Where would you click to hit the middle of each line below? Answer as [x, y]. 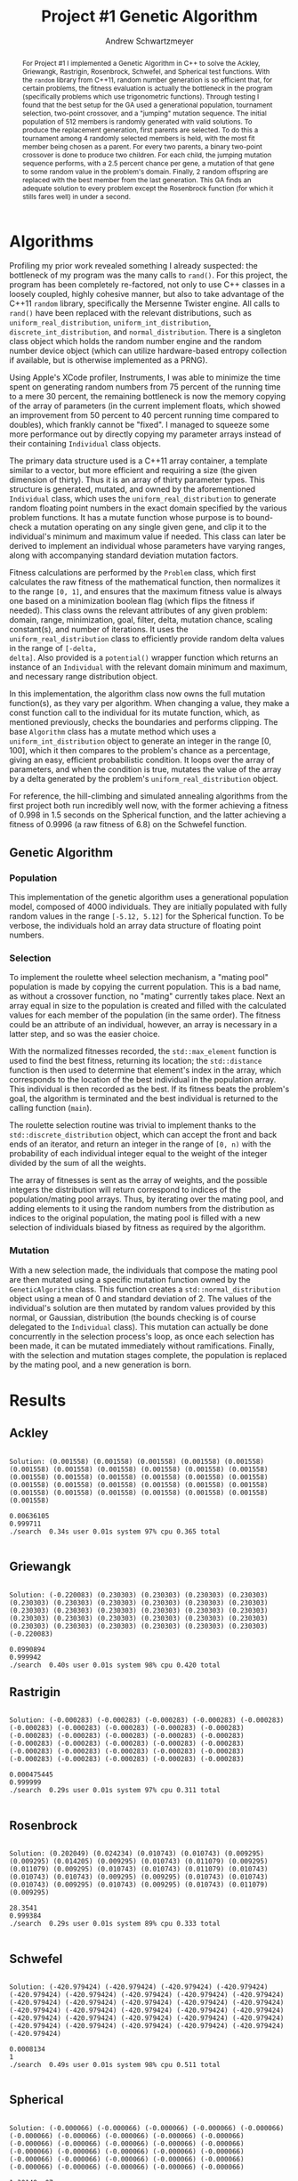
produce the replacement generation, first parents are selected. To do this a [140, 129]
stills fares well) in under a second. [77, 196]
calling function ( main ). [51, 1108]
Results [38, 1400]
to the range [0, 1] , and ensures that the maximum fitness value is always [146, 592]
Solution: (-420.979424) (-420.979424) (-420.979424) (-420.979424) [139, 1987]
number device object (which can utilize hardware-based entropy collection [148, 351]
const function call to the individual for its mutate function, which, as [135, 712]
